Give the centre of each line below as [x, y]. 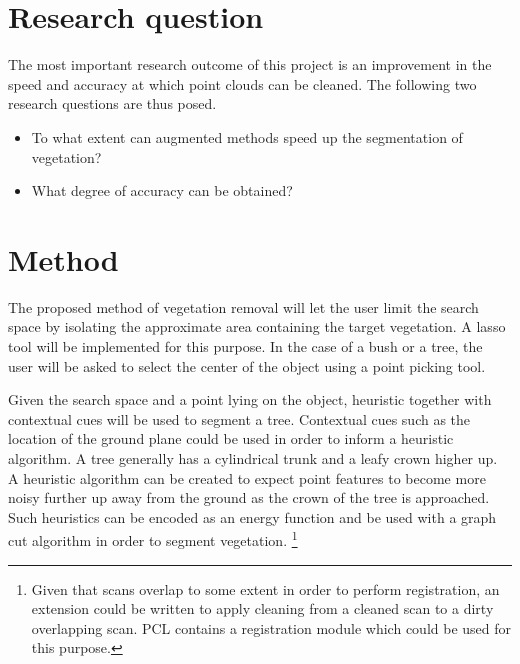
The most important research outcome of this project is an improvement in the [250, 64]
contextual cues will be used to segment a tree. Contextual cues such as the [239, 418]
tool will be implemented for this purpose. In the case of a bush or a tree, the [245, 346]
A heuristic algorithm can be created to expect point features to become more [247, 477]
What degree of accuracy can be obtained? [162, 190]
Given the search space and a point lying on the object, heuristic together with [250, 399]
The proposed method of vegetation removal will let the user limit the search [243, 306]
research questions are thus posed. [112, 103]
